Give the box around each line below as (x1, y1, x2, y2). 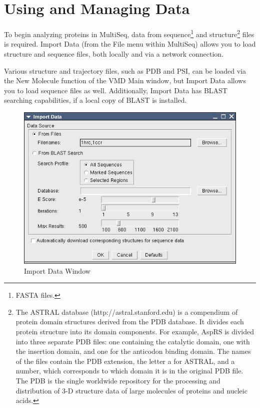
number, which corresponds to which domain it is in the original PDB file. (15, 365, 243, 376)
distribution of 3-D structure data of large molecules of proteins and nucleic (15, 385, 247, 395)
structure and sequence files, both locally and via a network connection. (4, 48, 224, 59)
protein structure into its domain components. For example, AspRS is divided (15, 326, 254, 336)
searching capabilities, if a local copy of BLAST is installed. (4, 95, 187, 105)
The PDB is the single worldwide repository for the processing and (15, 375, 220, 385)
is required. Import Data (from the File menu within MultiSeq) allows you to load (4, 39, 256, 49)
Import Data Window (24, 265, 90, 276)
